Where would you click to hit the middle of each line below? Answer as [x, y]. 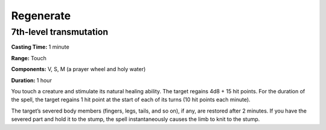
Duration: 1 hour [32, 80]
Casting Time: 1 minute [40, 47]
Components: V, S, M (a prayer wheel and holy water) [78, 69]
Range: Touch [29, 58]
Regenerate [41, 16]
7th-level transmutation [60, 32]
